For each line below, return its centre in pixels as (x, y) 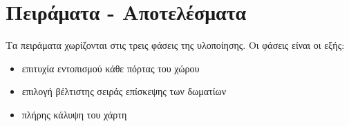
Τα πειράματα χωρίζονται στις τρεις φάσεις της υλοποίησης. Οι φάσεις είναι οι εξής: (175, 45)
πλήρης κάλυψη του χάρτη (74, 114)
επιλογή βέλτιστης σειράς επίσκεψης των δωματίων (124, 91)
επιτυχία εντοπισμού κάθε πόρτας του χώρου (111, 68)
